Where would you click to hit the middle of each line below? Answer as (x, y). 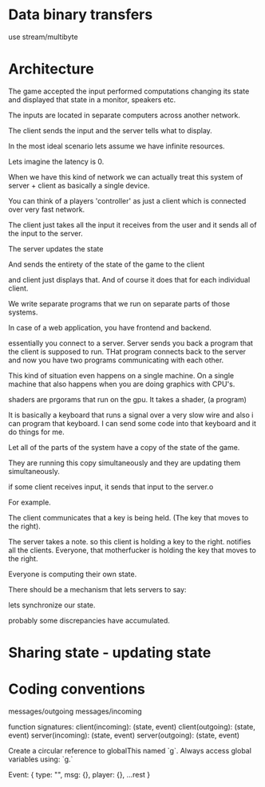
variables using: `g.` (41, 759)
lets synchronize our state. (52, 605)
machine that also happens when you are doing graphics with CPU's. (122, 384)
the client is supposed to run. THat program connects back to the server (127, 351)
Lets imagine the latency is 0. (56, 161)
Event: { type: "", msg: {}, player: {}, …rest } (79, 775)
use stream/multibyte (43, 37)
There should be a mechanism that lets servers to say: (97, 589)
